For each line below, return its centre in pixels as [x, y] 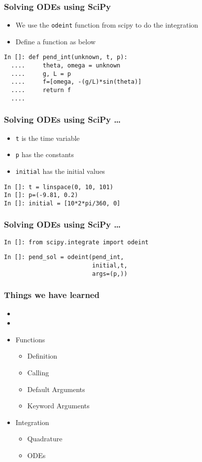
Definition [42, 356]
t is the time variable [48, 138]
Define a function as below [55, 41]
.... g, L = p [41, 74]
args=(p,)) [110, 274]
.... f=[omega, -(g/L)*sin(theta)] [76, 82]
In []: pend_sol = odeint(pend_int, [64, 257]
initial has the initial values [60, 171]
